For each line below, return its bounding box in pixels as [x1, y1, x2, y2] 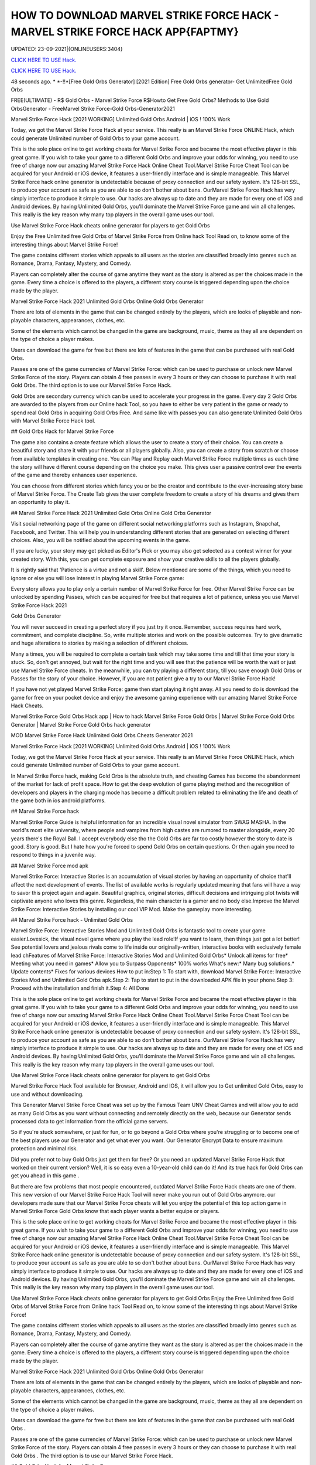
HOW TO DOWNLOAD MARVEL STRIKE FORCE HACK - [11, 9, 279, 22]
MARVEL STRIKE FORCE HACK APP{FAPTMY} [11, 25, 239, 38]
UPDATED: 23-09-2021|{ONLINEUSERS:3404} [11, 46, 123, 53]
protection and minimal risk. [11, 1145, 78, 1152]
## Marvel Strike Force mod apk [11, 862, 89, 869]
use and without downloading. [11, 1091, 84, 1098]
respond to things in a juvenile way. [11, 851, 96, 858]
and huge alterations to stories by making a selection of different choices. [11, 639, 188, 647]
